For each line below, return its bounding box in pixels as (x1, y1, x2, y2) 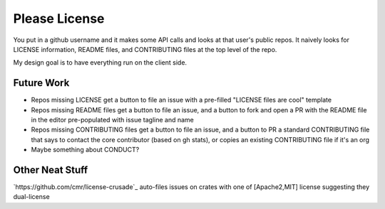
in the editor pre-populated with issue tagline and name (31, 116, 194, 124)
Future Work (13, 77, 70, 89)
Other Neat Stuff (13, 164, 88, 176)
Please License (13, 11, 105, 26)
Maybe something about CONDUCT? (31, 146, 140, 154)
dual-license (13, 193, 50, 201)
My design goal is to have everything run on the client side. (13, 58, 188, 67)
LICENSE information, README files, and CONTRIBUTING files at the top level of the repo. (13, 45, 277, 53)
